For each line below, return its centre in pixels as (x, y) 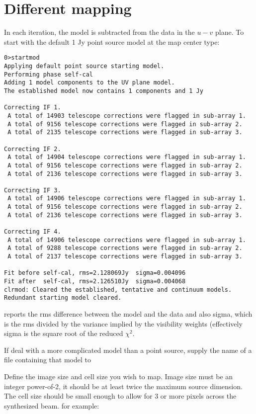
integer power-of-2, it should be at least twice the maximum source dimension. (123, 386)
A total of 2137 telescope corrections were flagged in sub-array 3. (125, 257)
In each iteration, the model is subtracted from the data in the (99, 32)
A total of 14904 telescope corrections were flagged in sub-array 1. (127, 157)
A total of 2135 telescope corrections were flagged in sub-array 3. (125, 132)
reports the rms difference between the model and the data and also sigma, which (128, 314)
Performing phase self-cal (48, 74)
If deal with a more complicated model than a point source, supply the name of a (128, 350)
